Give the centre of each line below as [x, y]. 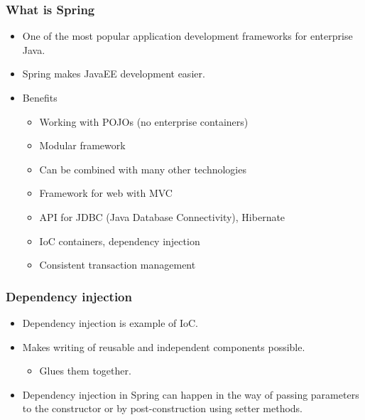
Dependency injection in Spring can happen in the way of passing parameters [191, 394]
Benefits [40, 97]
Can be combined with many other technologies [143, 169]
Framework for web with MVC [106, 193]
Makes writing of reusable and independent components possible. [164, 346]
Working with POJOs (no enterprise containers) [144, 121]
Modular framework [82, 145]
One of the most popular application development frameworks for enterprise [187, 36]
